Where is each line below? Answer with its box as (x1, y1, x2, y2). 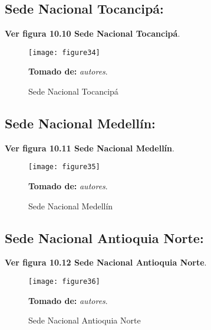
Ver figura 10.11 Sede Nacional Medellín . (5, 141, 174, 154)
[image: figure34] (28, 48, 100, 57)
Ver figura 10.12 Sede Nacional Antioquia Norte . (5, 256, 207, 268)
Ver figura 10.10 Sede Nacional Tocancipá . (5, 27, 180, 40)
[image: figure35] (28, 163, 100, 172)
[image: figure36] (28, 277, 100, 286)
